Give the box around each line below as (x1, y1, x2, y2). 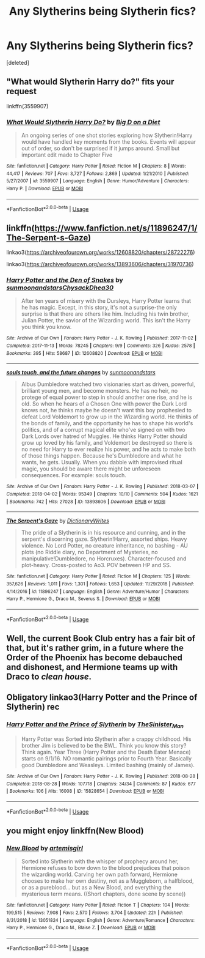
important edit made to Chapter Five (21, 151, 113, 158)
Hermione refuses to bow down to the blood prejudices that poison (21, 864, 190, 872)
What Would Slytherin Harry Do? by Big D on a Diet (6, 117, 160, 126)
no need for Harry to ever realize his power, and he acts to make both (21, 445, 196, 453)
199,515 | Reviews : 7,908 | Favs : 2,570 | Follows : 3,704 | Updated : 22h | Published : (6, 910, 183, 916)
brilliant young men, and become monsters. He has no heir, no (21, 387, 178, 395)
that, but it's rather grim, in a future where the (6, 643, 184, 653)
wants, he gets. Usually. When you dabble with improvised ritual (21, 459, 183, 466)
